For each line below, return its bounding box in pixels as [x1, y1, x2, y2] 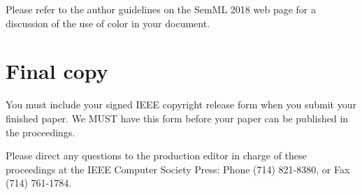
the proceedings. [6, 124, 75, 139]
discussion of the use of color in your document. [6, 15, 210, 30]
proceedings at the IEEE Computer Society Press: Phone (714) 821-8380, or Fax [6, 161, 350, 176]
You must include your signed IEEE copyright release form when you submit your [6, 97, 356, 112]
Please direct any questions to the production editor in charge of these [6, 148, 307, 163]
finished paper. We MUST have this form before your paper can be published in [6, 110, 349, 125]
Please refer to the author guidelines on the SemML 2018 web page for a [6, 2, 317, 16]
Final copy [6, 57, 108, 85]
